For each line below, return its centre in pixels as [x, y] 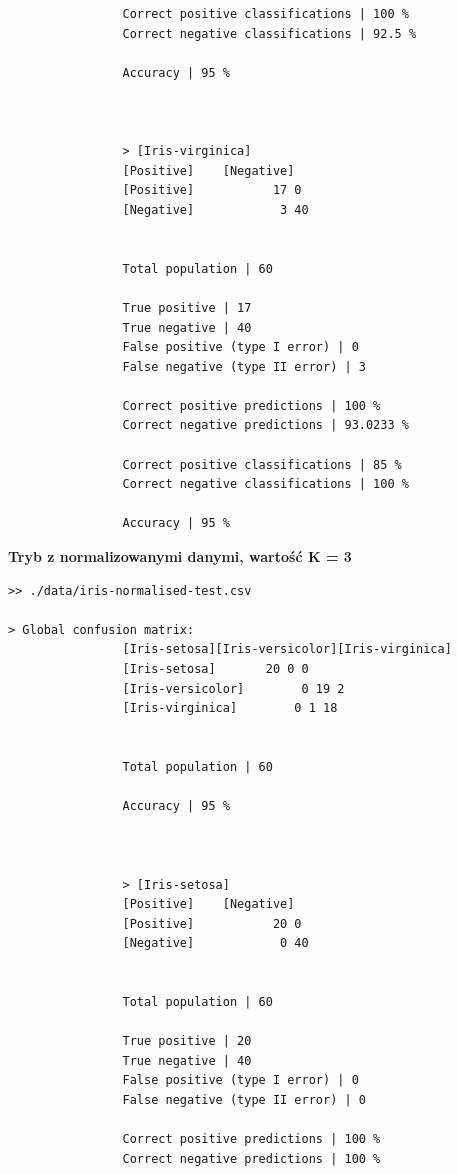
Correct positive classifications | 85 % [262, 464]
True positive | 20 [187, 1041]
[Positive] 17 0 [212, 190]
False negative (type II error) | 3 [244, 366]
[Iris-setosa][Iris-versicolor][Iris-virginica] [287, 649]
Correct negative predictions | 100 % [251, 1158]
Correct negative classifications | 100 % [265, 484]
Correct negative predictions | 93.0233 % [265, 425]
